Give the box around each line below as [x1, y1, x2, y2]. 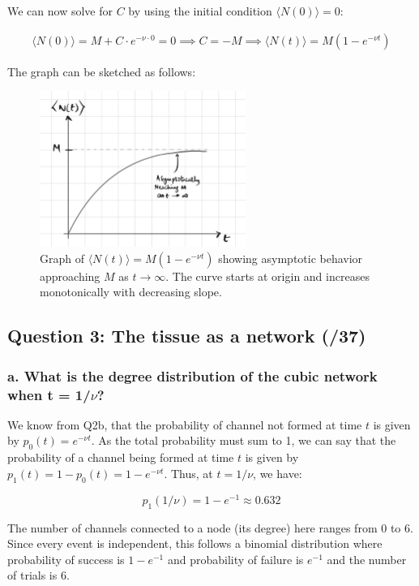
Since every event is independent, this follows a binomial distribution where [7, 535, 383, 552]
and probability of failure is [167, 550, 304, 567]
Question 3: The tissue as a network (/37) [7, 323, 366, 348]
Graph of [40, 249, 84, 266]
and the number [327, 550, 407, 567]
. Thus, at [164, 464, 213, 481]
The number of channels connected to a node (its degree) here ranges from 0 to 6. [7, 519, 413, 536]
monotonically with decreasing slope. [40, 283, 222, 300]
